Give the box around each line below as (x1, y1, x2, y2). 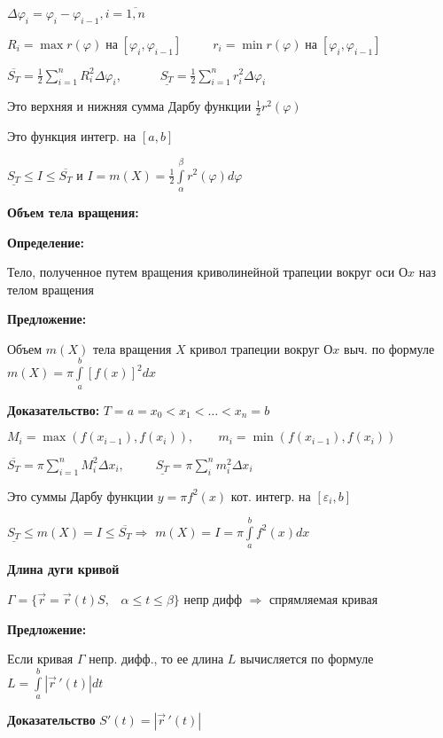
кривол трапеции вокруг (190, 339, 320, 357)
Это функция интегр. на (7, 127, 136, 145)
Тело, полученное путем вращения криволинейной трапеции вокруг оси (7, 263, 395, 281)
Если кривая (7, 649, 74, 668)
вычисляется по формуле (239, 649, 374, 668)
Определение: (7, 232, 84, 251)
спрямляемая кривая (269, 589, 378, 608)
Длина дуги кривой (7, 560, 120, 578)
